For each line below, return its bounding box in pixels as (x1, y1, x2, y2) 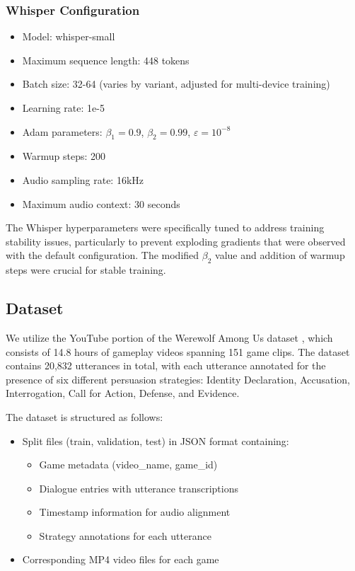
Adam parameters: (22, 124, 103, 139)
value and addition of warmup (215, 248, 345, 263)
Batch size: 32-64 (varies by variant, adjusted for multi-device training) (22, 76, 330, 91)
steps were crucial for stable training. (6, 263, 166, 277)
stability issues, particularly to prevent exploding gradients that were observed (6, 233, 346, 248)
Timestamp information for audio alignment (39, 504, 231, 519)
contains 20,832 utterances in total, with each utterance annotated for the (6, 358, 326, 373)
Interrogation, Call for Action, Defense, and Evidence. (6, 386, 240, 400)
